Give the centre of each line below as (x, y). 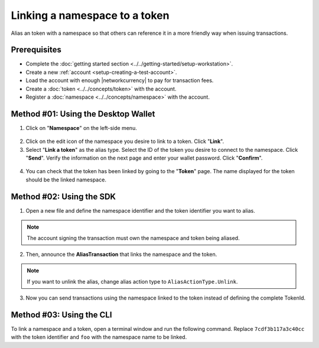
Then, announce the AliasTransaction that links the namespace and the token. (121, 254)
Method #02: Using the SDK (64, 196)
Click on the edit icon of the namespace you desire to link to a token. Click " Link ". (125, 141)
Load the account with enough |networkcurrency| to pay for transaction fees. (120, 80)
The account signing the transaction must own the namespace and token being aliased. (133, 238)
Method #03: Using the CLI (61, 315)
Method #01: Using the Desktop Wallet (83, 114)
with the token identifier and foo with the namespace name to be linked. (99, 337)
